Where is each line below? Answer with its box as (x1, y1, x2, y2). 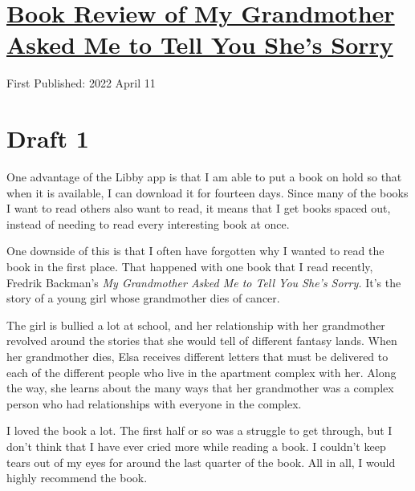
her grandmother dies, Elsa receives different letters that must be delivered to (6, 347, 389, 364)
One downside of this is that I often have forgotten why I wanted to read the (6, 242, 384, 259)
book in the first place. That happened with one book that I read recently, (6, 258, 373, 274)
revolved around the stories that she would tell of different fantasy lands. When (6, 332, 397, 349)
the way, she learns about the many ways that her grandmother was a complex (6, 379, 394, 396)
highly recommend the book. (6, 469, 148, 486)
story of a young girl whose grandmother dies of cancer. (6, 290, 280, 306)
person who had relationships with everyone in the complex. (6, 395, 302, 412)
